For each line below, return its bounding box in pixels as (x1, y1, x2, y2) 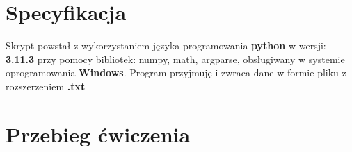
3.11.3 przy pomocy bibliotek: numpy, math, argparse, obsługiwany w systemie (6, 51, 345, 66)
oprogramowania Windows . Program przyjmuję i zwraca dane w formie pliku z (6, 65, 346, 80)
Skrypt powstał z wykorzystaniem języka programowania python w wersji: (6, 38, 326, 53)
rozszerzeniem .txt (6, 78, 86, 93)
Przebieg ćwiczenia (6, 119, 191, 148)
